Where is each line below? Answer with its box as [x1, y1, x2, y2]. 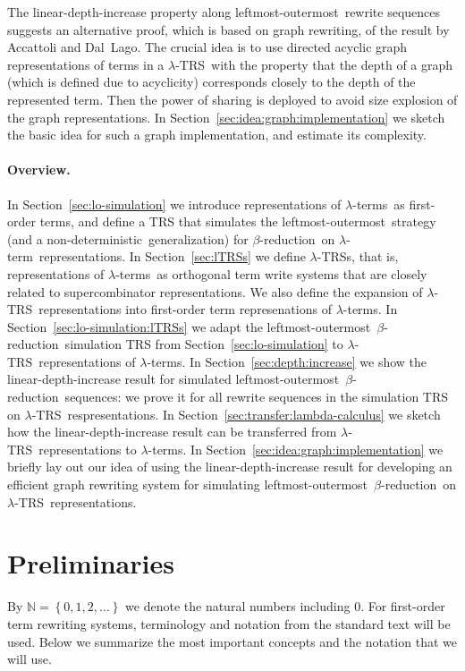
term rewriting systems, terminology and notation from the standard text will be [7, 614, 451, 633]
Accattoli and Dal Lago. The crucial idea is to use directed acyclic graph [7, 38, 408, 56]
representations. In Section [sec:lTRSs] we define [38, 247, 306, 266]
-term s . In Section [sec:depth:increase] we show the [147, 352, 427, 370]
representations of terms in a [7, 55, 165, 73]
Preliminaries [7, 545, 174, 582]
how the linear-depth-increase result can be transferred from [7, 422, 337, 441]
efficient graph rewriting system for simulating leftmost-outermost [7, 475, 368, 494]
